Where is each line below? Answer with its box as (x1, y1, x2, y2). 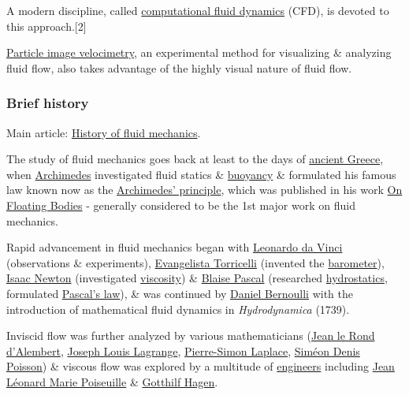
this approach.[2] (6, 17, 87, 34)
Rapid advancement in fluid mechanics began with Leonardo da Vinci (6, 239, 343, 255)
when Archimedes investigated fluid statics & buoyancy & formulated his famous (6, 166, 396, 182)
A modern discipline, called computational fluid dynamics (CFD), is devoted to (6, 2, 389, 18)
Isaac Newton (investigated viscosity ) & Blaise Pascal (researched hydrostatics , (6, 270, 388, 286)
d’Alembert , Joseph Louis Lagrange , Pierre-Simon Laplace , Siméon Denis (6, 342, 360, 359)
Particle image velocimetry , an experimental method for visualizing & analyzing (6, 44, 392, 61)
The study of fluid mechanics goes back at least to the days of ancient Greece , (6, 151, 384, 167)
